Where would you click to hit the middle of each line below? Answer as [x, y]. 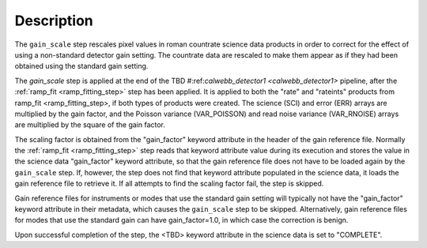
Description [54, 21]
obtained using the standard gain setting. [81, 66]
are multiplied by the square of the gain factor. [90, 125]
